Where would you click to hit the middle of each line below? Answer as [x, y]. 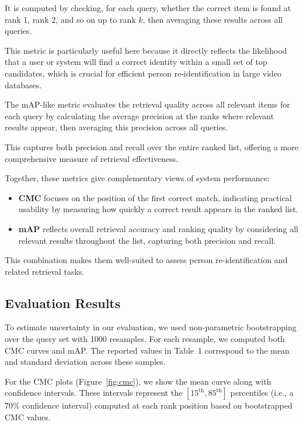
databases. [23, 84]
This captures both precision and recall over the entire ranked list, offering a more [152, 146]
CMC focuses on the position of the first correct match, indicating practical [155, 197]
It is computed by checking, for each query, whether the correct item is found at [148, 8]
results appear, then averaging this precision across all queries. [116, 127]
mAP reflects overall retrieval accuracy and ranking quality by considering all [158, 228]
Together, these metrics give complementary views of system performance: [137, 178]
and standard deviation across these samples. [85, 362]
